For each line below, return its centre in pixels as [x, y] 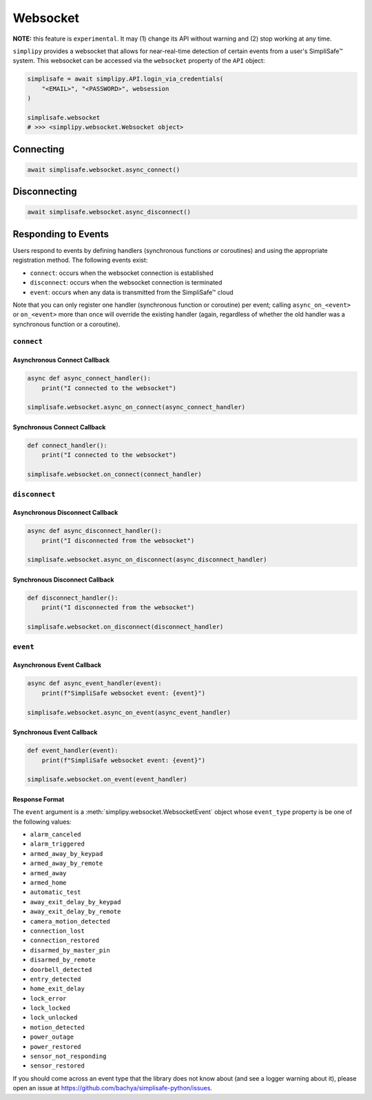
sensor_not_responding [68, 1057]
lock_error [48, 998]
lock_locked [50, 1008]
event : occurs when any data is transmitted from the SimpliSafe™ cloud [132, 292]
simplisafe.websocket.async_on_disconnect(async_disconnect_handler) [147, 560]
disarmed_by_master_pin [70, 950]
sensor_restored [58, 1066]
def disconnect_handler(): [73, 598]
